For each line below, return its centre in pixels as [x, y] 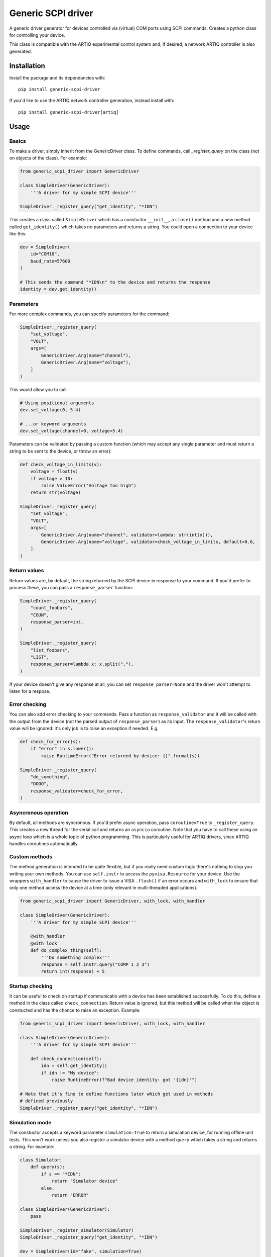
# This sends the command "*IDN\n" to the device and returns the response [115, 282]
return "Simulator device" [85, 1181]
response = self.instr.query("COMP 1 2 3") [95, 964]
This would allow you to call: [38, 389]
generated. [21, 51]
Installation [27, 66]
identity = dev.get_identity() [58, 289]
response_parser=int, [57, 622]
